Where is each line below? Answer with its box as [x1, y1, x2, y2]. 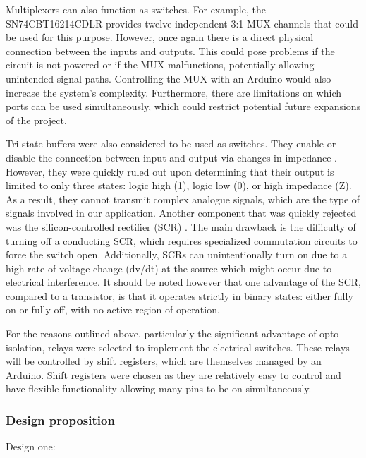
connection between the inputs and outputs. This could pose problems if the [6, 43, 335, 58]
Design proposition [6, 411, 115, 428]
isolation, [6, 339, 45, 354]
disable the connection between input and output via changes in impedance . [6, 150, 337, 164]
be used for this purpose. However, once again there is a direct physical [6, 30, 314, 44]
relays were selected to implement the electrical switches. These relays [47, 339, 350, 354]
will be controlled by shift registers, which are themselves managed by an [6, 354, 322, 368]
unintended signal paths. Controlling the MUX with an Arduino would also [6, 71, 331, 85]
